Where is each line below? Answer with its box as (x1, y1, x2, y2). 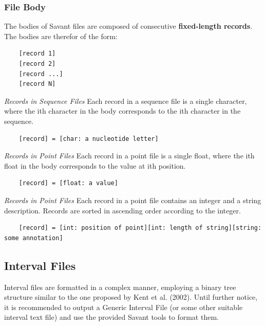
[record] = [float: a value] (18, 179, 118, 187)
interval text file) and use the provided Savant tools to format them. (4, 312, 219, 322)
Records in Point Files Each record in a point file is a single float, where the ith (4, 150, 255, 161)
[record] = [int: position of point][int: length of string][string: (18, 224, 262, 232)
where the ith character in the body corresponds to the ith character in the (4, 105, 241, 116)
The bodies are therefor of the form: (4, 30, 118, 41)
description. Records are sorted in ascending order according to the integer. (4, 205, 241, 215)
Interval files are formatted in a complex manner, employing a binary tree (4, 281, 236, 292)
